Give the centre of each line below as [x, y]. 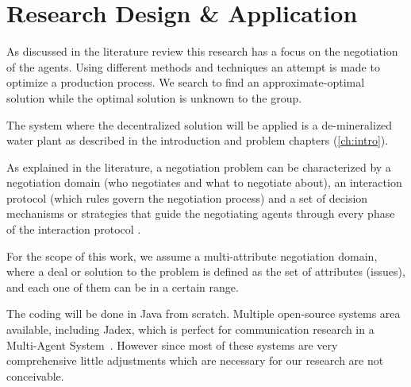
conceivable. [35, 375]
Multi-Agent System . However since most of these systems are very [172, 344]
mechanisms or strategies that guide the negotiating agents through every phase [201, 213]
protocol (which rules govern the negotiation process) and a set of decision [187, 197]
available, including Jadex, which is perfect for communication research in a [190, 329]
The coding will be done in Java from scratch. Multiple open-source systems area [204, 313]
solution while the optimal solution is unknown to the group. [154, 97]
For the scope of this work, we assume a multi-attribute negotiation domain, [192, 255]
